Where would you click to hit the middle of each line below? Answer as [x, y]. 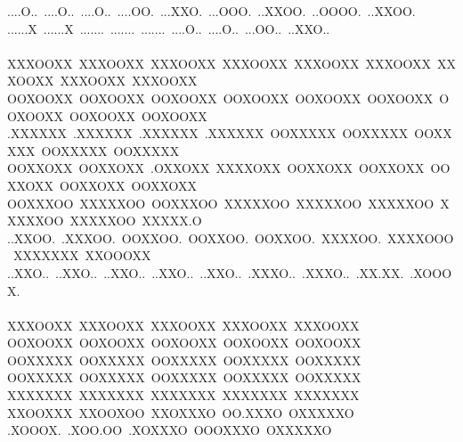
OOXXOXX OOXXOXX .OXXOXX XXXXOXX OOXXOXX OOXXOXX [216, 168]
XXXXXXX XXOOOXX [82, 255]
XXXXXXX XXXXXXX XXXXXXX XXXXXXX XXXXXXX [183, 395]
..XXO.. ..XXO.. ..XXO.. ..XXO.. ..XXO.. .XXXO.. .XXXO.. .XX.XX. [206, 272]
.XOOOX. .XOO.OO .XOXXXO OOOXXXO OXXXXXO [170, 430]
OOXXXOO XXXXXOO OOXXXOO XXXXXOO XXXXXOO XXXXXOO [221, 203]
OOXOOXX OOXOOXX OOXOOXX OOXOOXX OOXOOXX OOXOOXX [220, 98]
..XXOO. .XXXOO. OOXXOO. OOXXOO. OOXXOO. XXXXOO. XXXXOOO [231, 237]
